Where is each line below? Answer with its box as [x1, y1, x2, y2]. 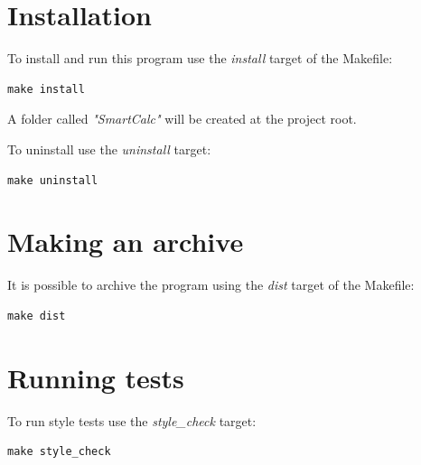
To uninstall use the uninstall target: [7, 139, 211, 158]
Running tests [7, 358, 184, 395]
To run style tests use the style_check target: [7, 411, 257, 430]
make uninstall [7, 173, 98, 187]
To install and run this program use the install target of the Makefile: [7, 49, 393, 68]
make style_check [7, 445, 111, 459]
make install [7, 82, 85, 96]
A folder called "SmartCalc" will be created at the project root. [7, 109, 357, 128]
